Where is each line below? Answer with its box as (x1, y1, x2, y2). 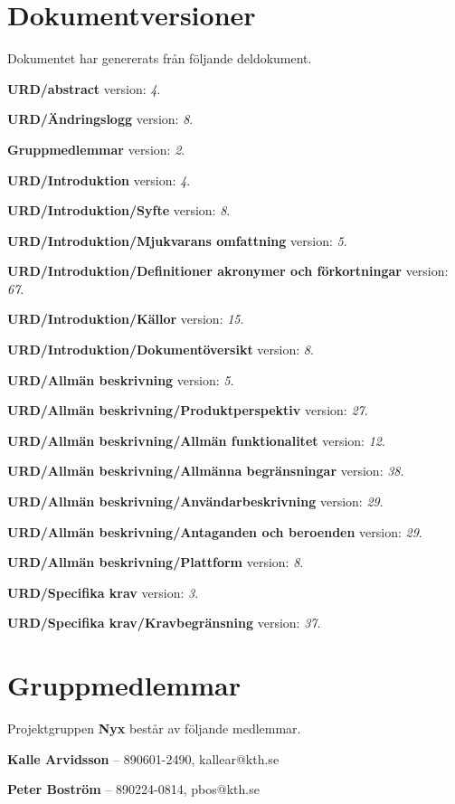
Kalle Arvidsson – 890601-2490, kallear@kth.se (7, 749, 280, 768)
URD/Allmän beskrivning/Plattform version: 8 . (7, 553, 304, 572)
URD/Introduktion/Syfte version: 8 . (7, 201, 231, 220)
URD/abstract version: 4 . (7, 79, 161, 98)
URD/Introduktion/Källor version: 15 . (7, 309, 244, 328)
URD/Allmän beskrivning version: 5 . (7, 370, 234, 389)
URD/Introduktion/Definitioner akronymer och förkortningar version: (7, 261, 449, 280)
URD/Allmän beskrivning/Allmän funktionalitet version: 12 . (7, 430, 385, 449)
